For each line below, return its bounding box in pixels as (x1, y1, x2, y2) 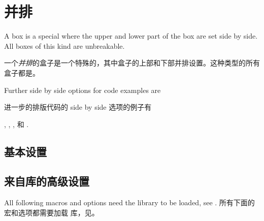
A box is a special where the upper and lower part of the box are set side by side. (4, 30, 258, 41)
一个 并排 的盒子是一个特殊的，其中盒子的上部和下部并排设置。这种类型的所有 (4, 57, 260, 68)
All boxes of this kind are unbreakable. (4, 40, 125, 51)
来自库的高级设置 (4, 173, 89, 189)
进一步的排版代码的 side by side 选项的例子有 (4, 102, 152, 112)
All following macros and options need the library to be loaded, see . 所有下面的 (4, 197, 255, 208)
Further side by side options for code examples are (4, 84, 161, 95)
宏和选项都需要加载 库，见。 (4, 207, 99, 217)
